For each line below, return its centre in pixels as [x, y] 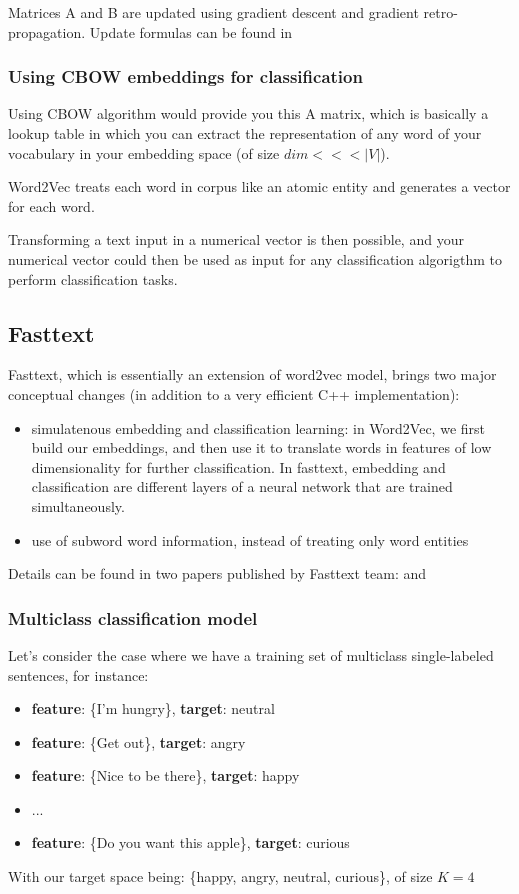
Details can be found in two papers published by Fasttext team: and [217, 573]
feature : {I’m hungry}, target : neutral [153, 708]
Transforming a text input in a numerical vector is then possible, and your [236, 239]
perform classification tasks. [93, 278]
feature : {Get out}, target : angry [138, 741]
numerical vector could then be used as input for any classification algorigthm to [255, 258]
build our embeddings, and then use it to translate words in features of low [261, 447]
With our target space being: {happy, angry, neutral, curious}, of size [220, 876]
